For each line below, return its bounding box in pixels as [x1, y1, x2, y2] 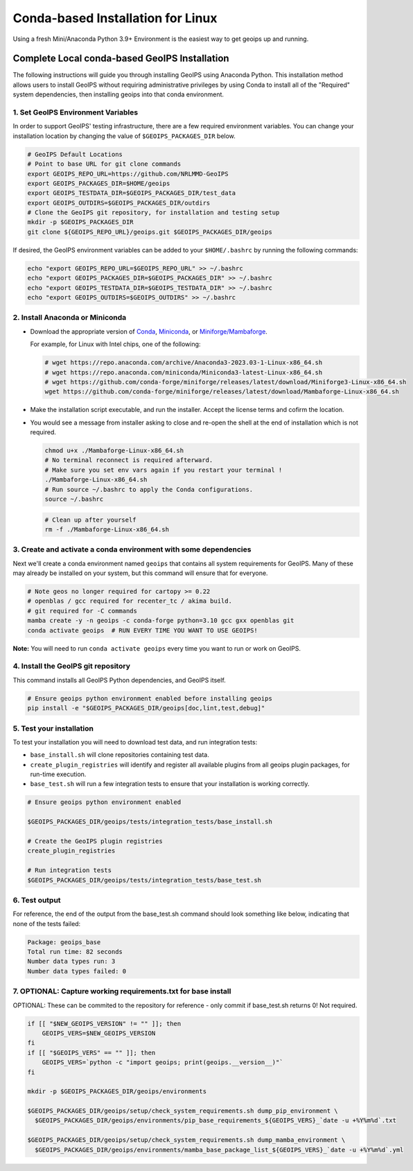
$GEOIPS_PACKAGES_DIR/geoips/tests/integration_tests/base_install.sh [27, 818, 273, 826]
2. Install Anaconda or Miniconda [12, 313, 127, 323]
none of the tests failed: [12, 919, 81, 928]
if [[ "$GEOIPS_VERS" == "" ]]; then [27, 1048, 156, 1057]
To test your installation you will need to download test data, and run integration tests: [12, 737, 258, 746]
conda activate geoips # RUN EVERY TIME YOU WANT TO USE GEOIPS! [27, 626, 258, 634]
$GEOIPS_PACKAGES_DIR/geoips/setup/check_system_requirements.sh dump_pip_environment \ [27, 1107, 339, 1115]
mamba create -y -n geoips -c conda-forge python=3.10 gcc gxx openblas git [27, 617, 295, 624]
